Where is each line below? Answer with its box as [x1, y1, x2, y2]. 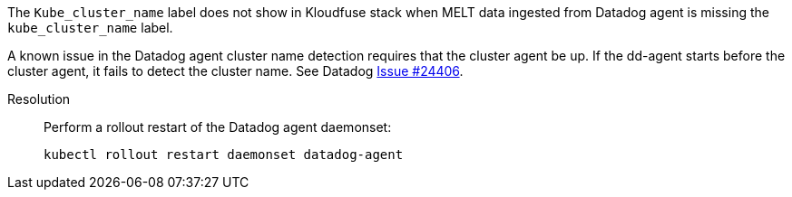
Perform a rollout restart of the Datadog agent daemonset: [44, 119, 392, 135]
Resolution [7, 91, 71, 107]
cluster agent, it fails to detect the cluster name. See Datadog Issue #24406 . [7, 63, 464, 79]
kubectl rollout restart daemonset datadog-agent [44, 147, 404, 162]
